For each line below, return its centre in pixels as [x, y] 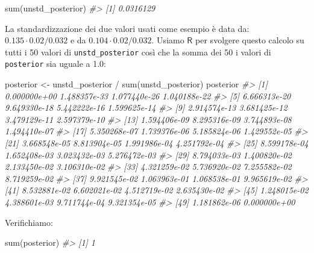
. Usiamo [168, 40]
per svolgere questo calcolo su [250, 40]
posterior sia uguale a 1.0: [55, 64]
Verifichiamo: [29, 222]
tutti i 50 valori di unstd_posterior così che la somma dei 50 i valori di [138, 52]
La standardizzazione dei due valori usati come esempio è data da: [127, 28]
